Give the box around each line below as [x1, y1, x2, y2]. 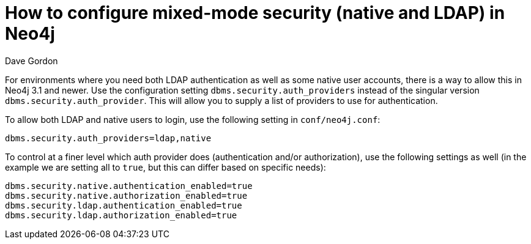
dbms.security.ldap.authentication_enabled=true [5, 200, 242, 210]
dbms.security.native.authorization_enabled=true [5, 190, 248, 201]
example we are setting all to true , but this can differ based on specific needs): [5, 161, 326, 172]
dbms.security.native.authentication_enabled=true [5, 180, 253, 191]
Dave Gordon [5, 55, 58, 66]
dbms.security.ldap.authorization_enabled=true [5, 210, 237, 220]
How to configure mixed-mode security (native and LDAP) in [5, 2, 505, 23]
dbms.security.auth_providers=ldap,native [5, 133, 212, 143]
